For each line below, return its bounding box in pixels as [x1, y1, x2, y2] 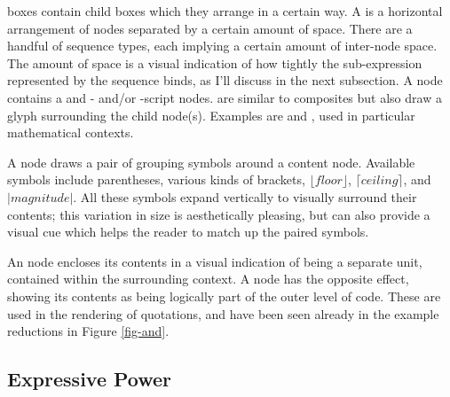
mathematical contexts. [7, 123, 134, 142]
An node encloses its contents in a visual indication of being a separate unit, [7, 252, 422, 270]
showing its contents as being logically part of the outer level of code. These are [7, 286, 441, 305]
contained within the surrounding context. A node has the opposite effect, [7, 269, 409, 288]
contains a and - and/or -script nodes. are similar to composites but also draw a [7, 88, 442, 106]
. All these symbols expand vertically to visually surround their [73, 187, 417, 206]
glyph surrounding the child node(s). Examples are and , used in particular [7, 105, 415, 124]
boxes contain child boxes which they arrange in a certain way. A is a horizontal [7, 2, 443, 19]
